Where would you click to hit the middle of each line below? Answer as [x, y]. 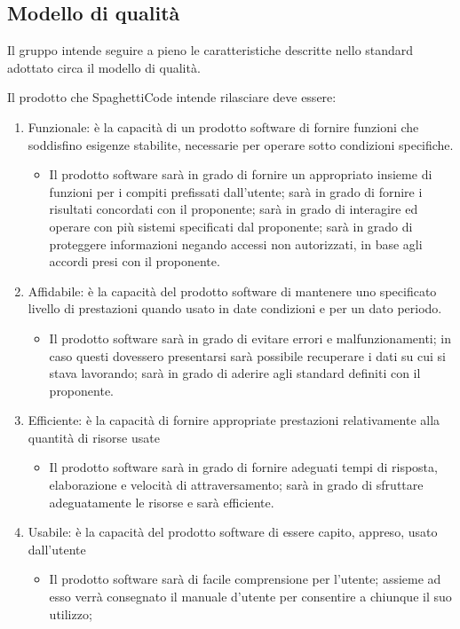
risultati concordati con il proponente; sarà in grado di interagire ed [234, 209]
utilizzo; [71, 613]
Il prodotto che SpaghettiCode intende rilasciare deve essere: [172, 97]
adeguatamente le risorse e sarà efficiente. [162, 502]
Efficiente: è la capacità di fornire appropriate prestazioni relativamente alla [234, 420]
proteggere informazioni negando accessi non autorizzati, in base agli [236, 244]
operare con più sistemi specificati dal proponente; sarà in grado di [231, 226]
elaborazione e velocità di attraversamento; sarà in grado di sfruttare [236, 485]
